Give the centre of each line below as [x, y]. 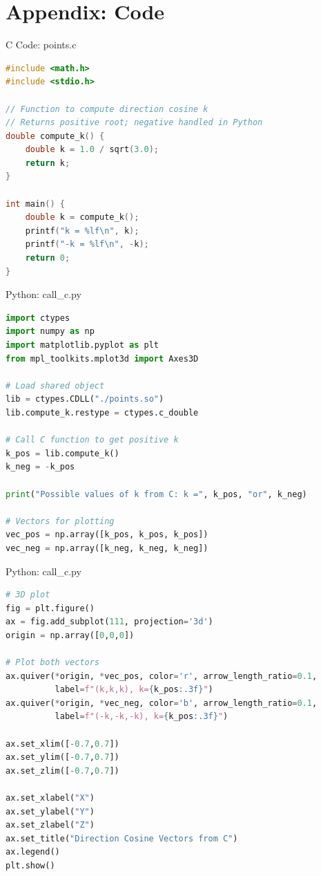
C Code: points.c [41, 45]
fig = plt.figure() [50, 608]
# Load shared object [55, 385]
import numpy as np [50, 332]
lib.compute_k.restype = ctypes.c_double [102, 412]
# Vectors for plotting [60, 521]
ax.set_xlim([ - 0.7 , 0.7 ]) [62, 744]
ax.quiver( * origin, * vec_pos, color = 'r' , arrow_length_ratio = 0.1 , [162, 676]
